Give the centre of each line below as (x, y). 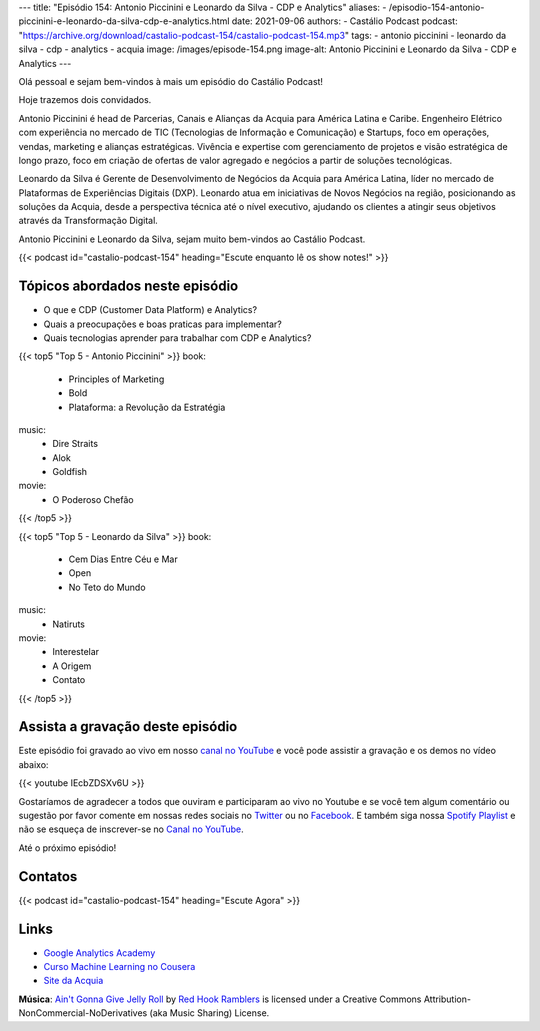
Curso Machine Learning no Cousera (119, 966)
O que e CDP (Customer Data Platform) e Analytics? (150, 310)
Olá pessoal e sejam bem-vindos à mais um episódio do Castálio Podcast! (171, 81)
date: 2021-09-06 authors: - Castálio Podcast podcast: (345, 21)
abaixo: (33, 764)
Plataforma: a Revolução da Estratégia (147, 407)
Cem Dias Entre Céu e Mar (123, 559)
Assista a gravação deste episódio (128, 726)
